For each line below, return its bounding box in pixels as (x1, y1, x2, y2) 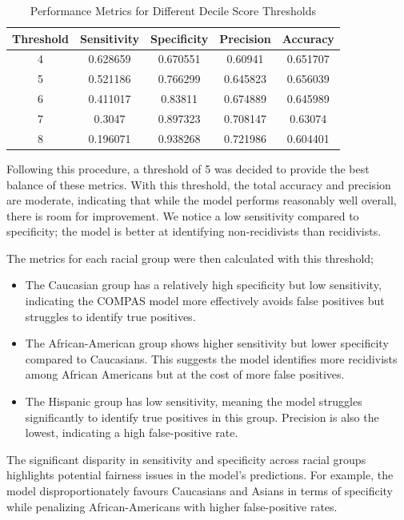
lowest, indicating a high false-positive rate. (25, 424, 238, 441)
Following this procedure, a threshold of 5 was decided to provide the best (6, 160, 370, 177)
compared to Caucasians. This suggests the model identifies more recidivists (25, 350, 398, 367)
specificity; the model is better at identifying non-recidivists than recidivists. (6, 223, 382, 240)
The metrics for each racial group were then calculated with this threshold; (6, 249, 374, 266)
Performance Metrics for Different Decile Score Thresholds (30, 2, 317, 18)
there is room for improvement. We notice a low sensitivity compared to (6, 207, 359, 224)
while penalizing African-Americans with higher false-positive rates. (6, 498, 338, 514)
